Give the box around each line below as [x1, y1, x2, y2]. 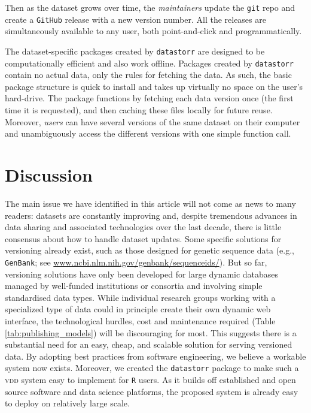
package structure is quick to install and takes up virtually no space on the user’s [5, 80, 303, 92]
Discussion [5, 162, 93, 186]
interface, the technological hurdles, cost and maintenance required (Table [5, 314, 276, 327]
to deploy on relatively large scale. [5, 397, 130, 409]
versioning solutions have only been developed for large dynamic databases [5, 267, 279, 280]
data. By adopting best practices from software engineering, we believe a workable [5, 349, 306, 362]
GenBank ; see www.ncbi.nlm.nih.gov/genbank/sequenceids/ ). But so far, [5, 255, 267, 268]
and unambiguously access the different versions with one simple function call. [5, 127, 291, 140]
